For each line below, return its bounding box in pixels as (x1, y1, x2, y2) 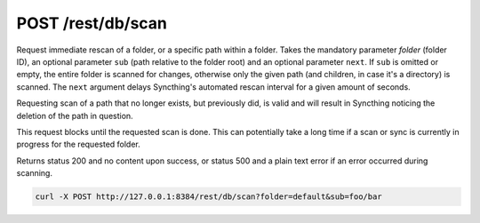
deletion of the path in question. (16, 110, 133, 121)
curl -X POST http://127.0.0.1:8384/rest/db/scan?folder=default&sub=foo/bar (35, 192, 382, 202)
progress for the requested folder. (16, 139, 141, 150)
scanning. (16, 168, 53, 179)
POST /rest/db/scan (16, 13, 168, 33)
